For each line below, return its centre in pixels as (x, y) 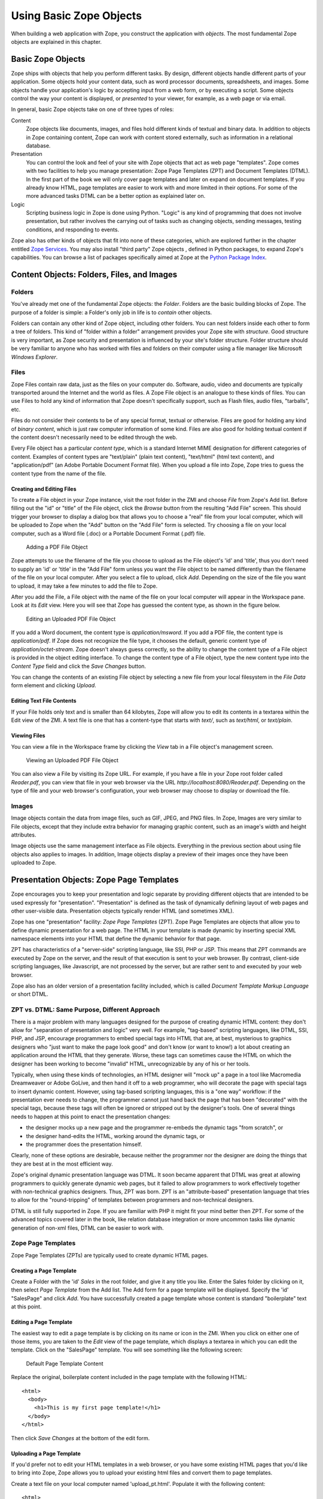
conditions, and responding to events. (73, 229)
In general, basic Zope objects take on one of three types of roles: (92, 109)
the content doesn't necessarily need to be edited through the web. (94, 437)
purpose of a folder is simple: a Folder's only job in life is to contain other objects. (112, 312)
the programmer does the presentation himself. (84, 1145)
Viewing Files (28, 736)
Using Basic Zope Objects (77, 16)
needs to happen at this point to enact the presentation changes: (91, 1116)
